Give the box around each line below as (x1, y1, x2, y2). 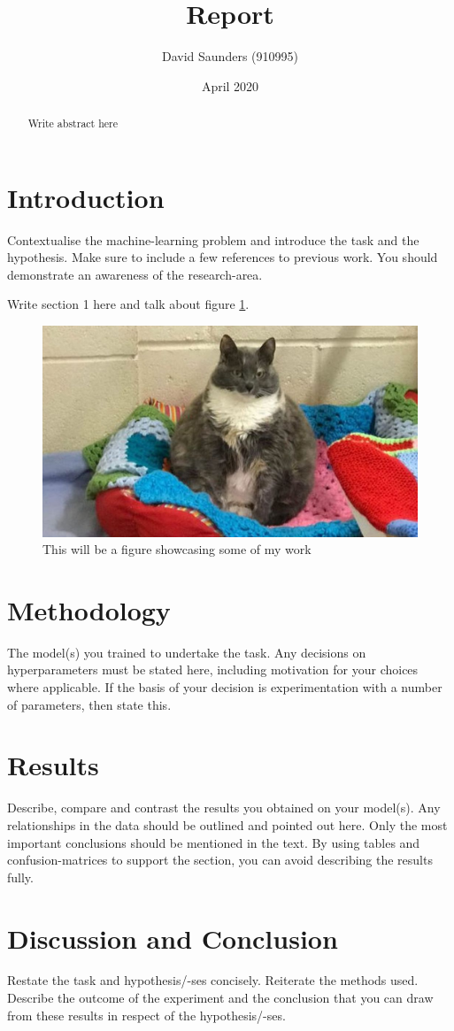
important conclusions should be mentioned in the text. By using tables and (7, 833, 420, 851)
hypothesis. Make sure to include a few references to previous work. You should (7, 248, 438, 266)
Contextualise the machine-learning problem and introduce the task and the (7, 230, 419, 249)
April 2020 (201, 76, 259, 95)
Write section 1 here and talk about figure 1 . (7, 295, 250, 313)
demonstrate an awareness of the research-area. (7, 265, 263, 283)
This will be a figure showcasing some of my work (42, 540, 312, 558)
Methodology (7, 591, 171, 627)
